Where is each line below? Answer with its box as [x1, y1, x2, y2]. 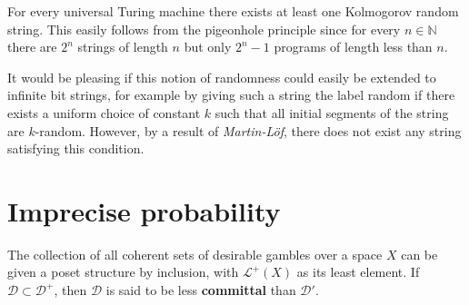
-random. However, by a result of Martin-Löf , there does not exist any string [35, 121, 462, 140]
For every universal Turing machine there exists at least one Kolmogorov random [7, 2, 459, 20]
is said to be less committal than [105, 280, 296, 300]
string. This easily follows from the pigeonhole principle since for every [7, 19, 401, 38]
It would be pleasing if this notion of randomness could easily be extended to [7, 67, 436, 86]
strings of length [77, 37, 168, 56]
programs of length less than [274, 37, 433, 56]
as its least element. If [296, 262, 420, 281]
